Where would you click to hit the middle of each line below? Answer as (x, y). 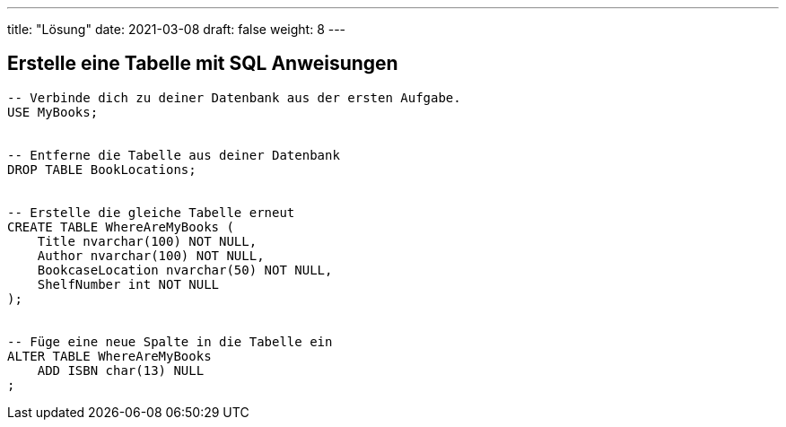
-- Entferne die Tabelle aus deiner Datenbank (174, 155)
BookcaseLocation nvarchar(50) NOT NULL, (185, 270)
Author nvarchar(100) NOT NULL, (151, 255)
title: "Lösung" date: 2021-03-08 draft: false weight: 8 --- (177, 29)
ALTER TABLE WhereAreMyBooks (109, 356)
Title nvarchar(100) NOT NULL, (147, 241)
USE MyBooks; (53, 112)
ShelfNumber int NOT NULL (128, 284)
